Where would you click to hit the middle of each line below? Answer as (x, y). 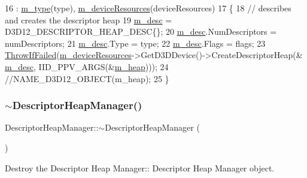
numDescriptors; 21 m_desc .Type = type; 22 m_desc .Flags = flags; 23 (135, 43)
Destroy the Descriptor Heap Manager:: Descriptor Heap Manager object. (140, 168)
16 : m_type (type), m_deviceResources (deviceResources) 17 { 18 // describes (148, 8)
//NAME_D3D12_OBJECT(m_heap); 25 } (87, 78)
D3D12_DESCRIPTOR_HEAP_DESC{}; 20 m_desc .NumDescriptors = (141, 31)
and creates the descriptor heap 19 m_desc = (89, 19)
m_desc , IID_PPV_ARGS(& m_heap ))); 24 (87, 66)
